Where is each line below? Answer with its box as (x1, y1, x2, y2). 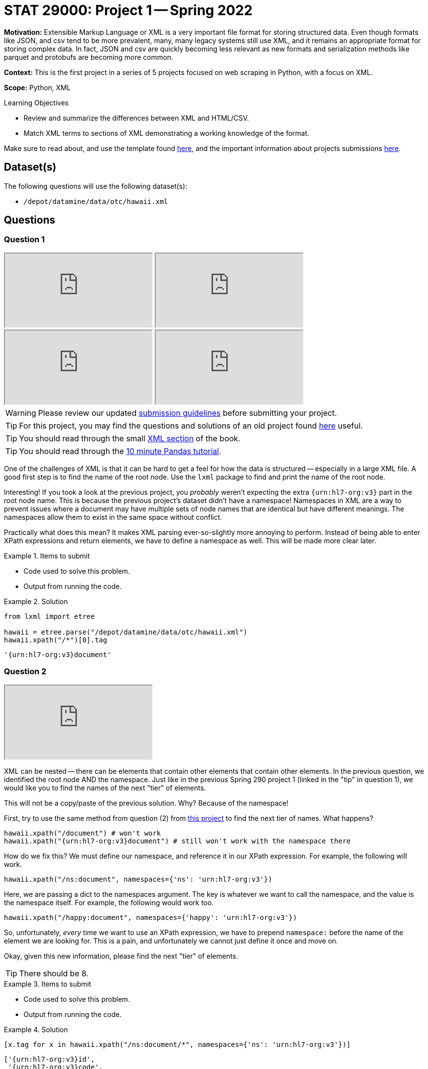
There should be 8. (19, 968, 89, 978)
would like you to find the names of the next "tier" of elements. (4, 783, 206, 792)
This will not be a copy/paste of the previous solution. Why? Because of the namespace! (4, 798, 288, 807)
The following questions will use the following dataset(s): (4, 181, 188, 190)
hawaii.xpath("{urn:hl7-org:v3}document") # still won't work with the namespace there (4, 837, 351, 845)
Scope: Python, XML (4, 83, 71, 92)
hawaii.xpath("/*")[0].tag (4, 636, 107, 644)
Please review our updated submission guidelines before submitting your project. (38, 407, 337, 418)
